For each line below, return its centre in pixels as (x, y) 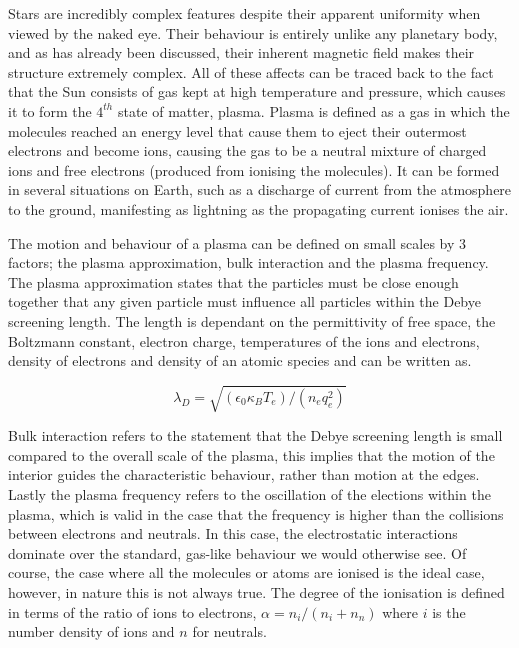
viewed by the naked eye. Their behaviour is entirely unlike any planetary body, (253, 32)
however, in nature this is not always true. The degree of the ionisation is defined (256, 591)
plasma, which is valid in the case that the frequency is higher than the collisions (256, 513)
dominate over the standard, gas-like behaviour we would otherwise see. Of (237, 552)
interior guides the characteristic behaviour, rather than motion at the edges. (244, 474)
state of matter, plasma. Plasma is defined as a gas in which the (313, 110)
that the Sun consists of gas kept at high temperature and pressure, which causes (257, 91)
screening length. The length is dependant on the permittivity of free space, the (252, 320)
